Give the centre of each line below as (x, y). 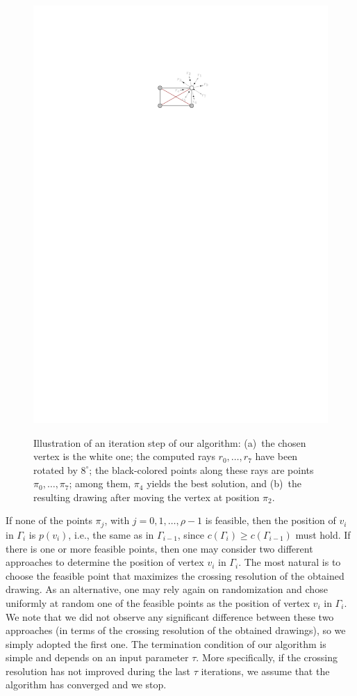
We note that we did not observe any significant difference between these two (170, 616)
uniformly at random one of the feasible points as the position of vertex (158, 602)
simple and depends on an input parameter (97, 657)
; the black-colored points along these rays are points (201, 469)
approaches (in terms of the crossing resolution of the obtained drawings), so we (176, 630)
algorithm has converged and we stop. (86, 685)
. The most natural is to (290, 562)
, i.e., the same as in (111, 534)
